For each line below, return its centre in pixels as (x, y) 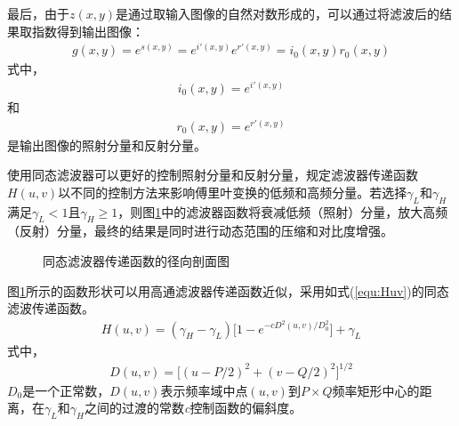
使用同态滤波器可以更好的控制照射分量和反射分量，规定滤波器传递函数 (213, 175)
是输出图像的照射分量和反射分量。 (107, 145)
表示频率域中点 (204, 390)
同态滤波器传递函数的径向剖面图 (136, 261)
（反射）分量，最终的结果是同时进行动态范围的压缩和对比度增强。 (200, 231)
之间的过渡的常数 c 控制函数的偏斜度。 (193, 408)
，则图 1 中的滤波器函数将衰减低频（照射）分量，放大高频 (283, 211)
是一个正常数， (66, 390)
